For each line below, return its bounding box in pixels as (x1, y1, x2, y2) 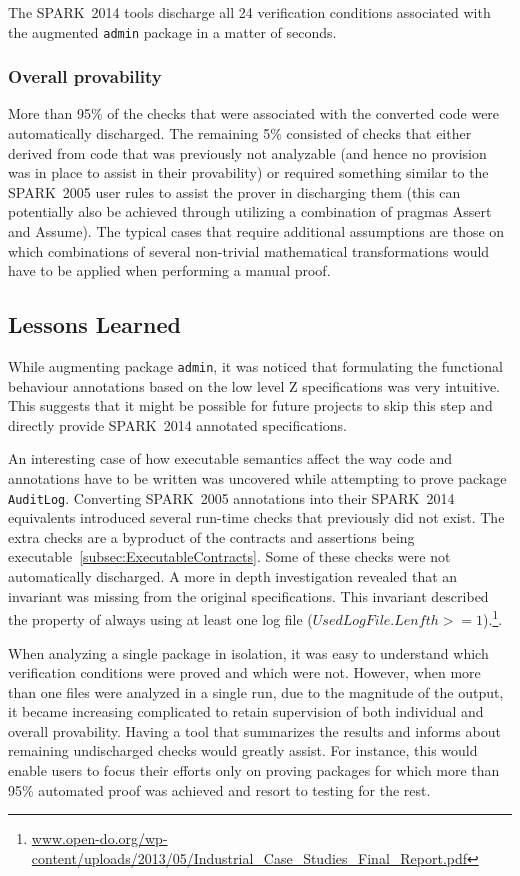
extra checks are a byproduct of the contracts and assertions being (8, 526, 415, 547)
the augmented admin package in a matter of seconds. (8, 21, 337, 42)
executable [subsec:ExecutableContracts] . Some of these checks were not (8, 546, 451, 567)
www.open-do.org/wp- (31, 828, 168, 849)
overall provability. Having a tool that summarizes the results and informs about (8, 720, 501, 741)
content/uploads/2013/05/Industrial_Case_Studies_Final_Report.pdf (31, 847, 468, 868)
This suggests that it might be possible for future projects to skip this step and (8, 395, 493, 416)
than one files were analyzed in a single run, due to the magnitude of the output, (8, 681, 504, 702)
